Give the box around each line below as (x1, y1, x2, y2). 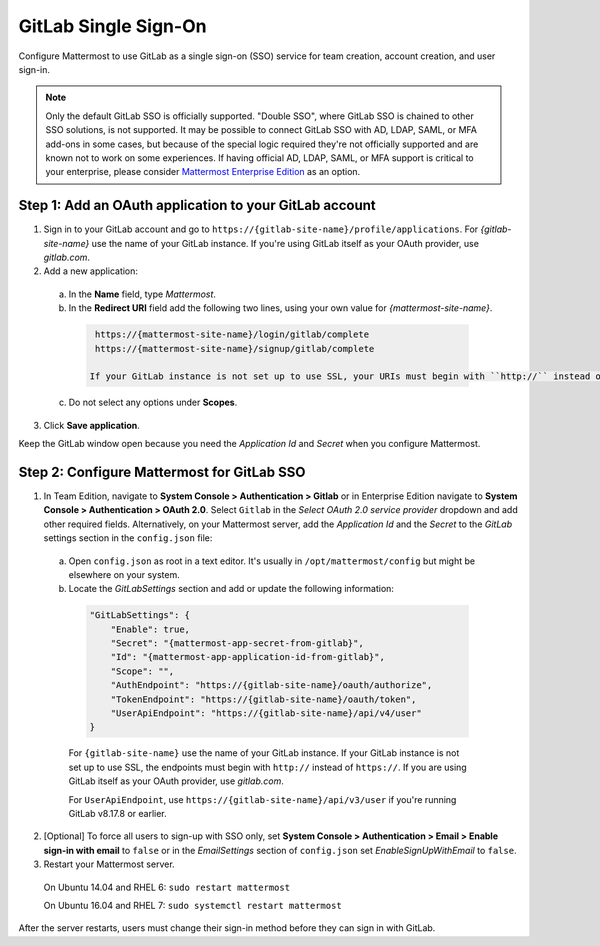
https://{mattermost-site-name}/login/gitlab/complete (95, 329, 370, 340)
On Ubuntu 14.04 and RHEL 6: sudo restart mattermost (43, 881, 290, 893)
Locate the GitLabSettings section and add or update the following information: (68, 583, 395, 595)
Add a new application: (43, 265, 139, 277)
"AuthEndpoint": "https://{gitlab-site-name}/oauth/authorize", (110, 680, 433, 691)
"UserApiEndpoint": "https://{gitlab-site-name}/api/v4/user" (110, 708, 422, 719)
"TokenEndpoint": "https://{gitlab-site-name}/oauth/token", (110, 693, 417, 705)
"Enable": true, (110, 623, 190, 635)
